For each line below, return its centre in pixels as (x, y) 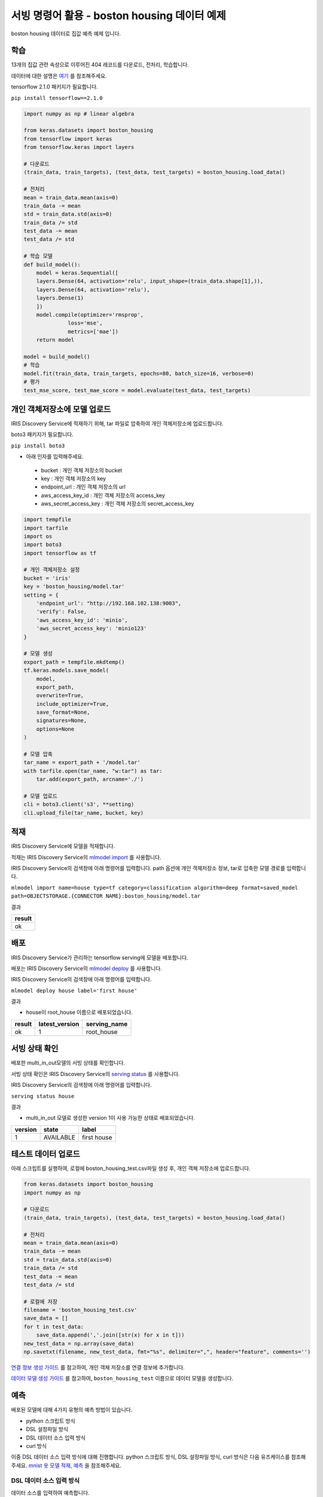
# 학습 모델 (38, 256)
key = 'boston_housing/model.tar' (74, 587)
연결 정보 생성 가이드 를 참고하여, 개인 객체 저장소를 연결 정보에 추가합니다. (98, 1368)
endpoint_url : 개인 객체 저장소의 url (83, 487)
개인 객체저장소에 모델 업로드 (61, 409)
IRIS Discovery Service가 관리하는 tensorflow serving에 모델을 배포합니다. (100, 957)
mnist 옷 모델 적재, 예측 (56, 1465)
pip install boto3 (38, 446)
